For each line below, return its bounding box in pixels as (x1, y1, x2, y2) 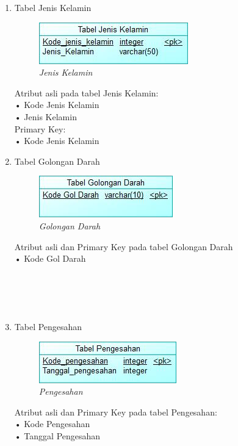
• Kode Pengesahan (14, 417, 90, 430)
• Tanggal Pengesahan (14, 430, 101, 442)
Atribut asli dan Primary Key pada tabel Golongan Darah (14, 240, 233, 253)
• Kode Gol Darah (14, 252, 86, 265)
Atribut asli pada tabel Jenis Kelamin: (14, 86, 159, 99)
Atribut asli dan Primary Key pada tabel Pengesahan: (14, 405, 217, 418)
